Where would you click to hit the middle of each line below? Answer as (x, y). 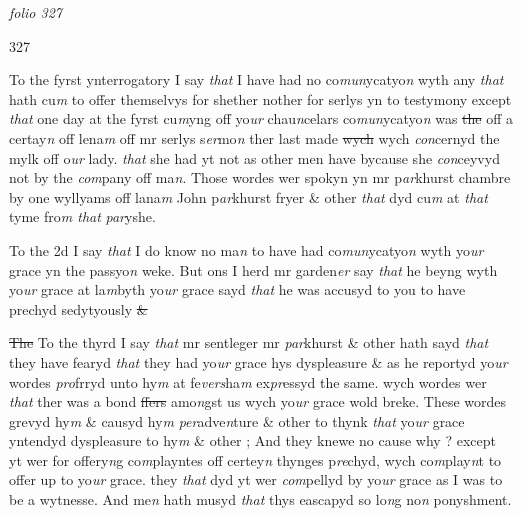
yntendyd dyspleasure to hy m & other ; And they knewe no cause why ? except (252, 440)
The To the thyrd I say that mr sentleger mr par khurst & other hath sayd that (249, 342)
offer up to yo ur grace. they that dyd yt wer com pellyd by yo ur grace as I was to (256, 479)
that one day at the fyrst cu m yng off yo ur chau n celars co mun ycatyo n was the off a (261, 118)
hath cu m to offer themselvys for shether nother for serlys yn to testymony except (260, 98)
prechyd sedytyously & (78, 308)
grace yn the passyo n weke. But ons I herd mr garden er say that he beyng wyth (253, 269)
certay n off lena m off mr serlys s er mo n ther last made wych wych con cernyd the (254, 137)
